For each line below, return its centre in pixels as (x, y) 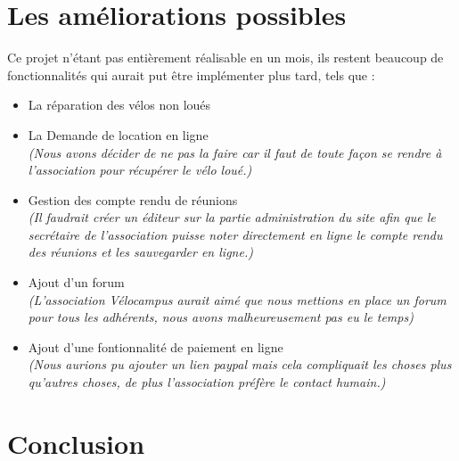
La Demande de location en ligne (118, 134)
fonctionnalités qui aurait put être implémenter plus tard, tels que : (191, 74)
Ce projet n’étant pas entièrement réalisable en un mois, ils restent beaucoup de (225, 58)
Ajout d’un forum (76, 282)
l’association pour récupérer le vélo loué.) (140, 170)
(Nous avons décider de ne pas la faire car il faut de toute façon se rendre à (235, 152)
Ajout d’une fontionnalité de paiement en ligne (156, 346)
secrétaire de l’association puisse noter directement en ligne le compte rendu (235, 234)
